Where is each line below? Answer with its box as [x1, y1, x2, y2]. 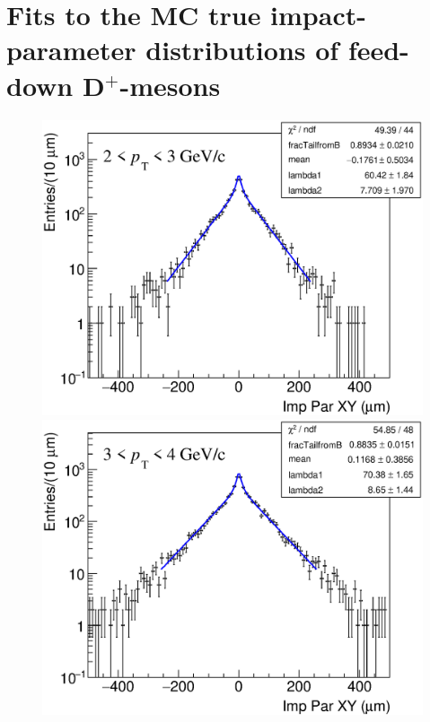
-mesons [119, 66, 221, 103]
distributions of [145, 31, 339, 68]
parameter [6, 31, 136, 68]
